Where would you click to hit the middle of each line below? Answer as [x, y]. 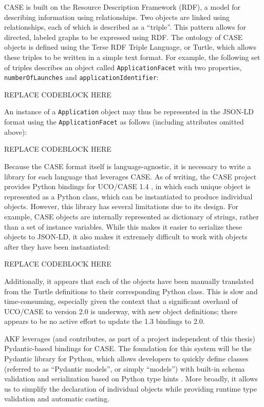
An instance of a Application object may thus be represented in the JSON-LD [129, 111]
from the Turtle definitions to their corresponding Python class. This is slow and [131, 291]
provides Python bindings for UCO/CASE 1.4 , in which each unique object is [127, 186]
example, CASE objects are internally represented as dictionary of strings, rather [131, 216]
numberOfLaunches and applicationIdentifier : [81, 77]
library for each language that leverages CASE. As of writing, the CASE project [130, 176]
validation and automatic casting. [57, 399]
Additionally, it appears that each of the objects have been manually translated [129, 281]
